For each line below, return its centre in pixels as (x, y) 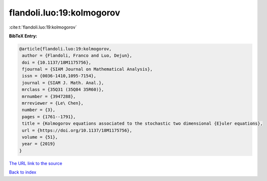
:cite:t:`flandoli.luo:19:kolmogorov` (43, 27)
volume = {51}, (40, 137)
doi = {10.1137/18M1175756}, (57, 62)
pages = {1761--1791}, (49, 117)
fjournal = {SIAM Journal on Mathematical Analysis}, (87, 69)
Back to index (23, 172)
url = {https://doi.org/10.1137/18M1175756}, (77, 130)
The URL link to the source (36, 163)
